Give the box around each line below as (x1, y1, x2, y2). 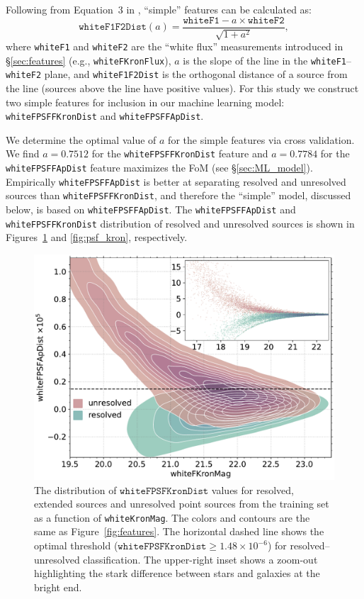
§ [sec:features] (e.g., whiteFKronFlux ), (6, 52, 171, 67)
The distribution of (34, 482, 117, 497)
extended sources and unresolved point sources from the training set (34, 496, 329, 511)
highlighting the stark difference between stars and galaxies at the (34, 566, 320, 581)
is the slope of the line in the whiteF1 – (183, 52, 352, 67)
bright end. (34, 579, 82, 594)
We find (6, 146, 40, 161)
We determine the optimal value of (6, 132, 157, 147)
